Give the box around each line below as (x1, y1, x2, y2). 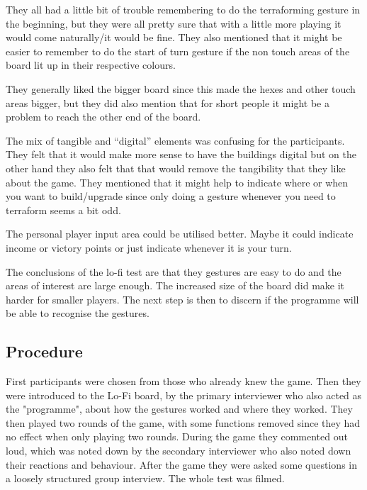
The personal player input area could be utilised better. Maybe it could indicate (6, 226, 354, 241)
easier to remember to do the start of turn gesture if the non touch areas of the (6, 43, 350, 58)
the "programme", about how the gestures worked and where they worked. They (6, 401, 353, 416)
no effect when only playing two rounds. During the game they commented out (6, 429, 348, 444)
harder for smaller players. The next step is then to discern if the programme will (6, 291, 359, 306)
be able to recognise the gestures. (6, 306, 149, 321)
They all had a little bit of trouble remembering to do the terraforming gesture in (6, 2, 361, 16)
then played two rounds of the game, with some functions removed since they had (6, 415, 361, 430)
